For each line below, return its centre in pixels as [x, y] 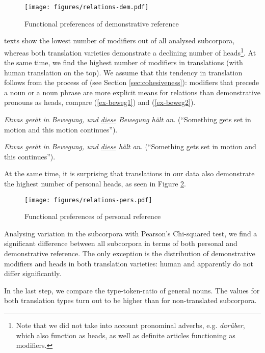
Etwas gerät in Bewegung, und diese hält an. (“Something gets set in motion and [130, 146]
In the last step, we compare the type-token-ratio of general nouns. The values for [132, 290]
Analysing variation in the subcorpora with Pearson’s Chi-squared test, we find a [131, 233]
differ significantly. [33, 273]
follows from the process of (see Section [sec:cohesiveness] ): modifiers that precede [132, 82]
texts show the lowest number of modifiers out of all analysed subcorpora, [120, 40]
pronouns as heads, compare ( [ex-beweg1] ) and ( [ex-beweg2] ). [100, 102]
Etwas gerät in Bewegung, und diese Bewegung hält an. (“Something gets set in [128, 119]
